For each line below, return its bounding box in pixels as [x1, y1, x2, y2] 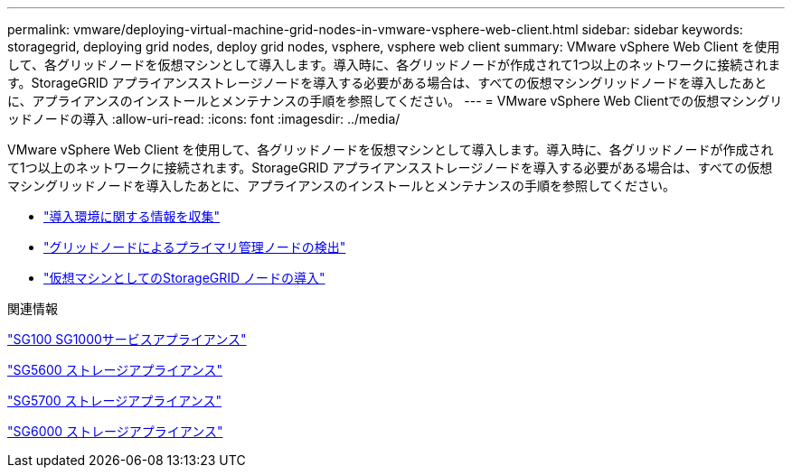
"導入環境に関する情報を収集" [43, 209, 221, 224]
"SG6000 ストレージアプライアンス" [7, 424, 223, 439]
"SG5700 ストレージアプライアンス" [7, 393, 222, 408]
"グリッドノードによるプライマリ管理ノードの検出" [43, 239, 346, 255]
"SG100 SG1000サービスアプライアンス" [7, 331, 247, 347]
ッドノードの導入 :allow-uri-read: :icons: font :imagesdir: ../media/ [7, 111, 401, 126]
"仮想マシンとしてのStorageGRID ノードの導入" [43, 270, 325, 285]
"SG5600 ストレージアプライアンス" [7, 362, 222, 377]
